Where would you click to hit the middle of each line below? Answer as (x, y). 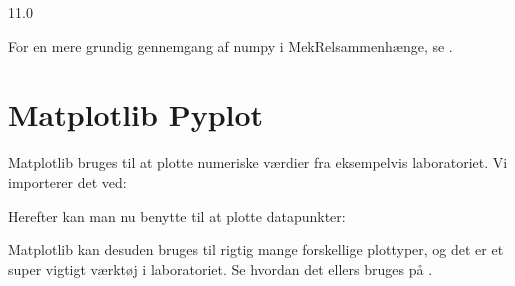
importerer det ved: (67, 181)
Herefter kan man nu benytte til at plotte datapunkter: (177, 215)
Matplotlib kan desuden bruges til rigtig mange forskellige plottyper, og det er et (256, 249)
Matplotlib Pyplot (136, 114)
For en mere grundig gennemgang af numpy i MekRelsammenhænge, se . (230, 45)
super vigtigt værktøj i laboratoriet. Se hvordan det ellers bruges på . (220, 268)
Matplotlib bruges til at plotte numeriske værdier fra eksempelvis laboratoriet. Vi (258, 162)
